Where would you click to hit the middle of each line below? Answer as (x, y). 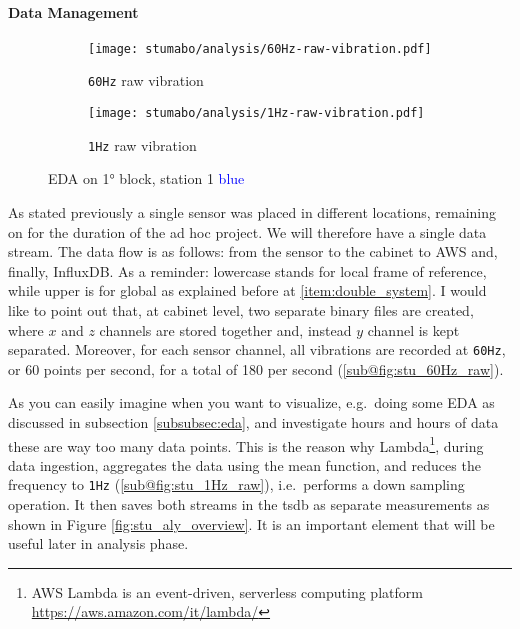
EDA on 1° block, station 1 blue (146, 178)
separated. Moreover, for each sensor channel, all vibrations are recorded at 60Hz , (257, 349)
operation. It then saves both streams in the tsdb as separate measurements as (249, 504)
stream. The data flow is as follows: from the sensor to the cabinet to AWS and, (253, 251)
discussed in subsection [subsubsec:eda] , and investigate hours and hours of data (253, 422)
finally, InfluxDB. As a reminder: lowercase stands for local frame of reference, (247, 270)
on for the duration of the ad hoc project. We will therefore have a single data (247, 231)
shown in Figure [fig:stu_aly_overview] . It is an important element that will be (251, 523)
